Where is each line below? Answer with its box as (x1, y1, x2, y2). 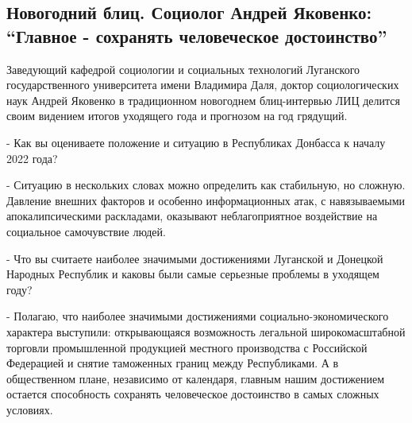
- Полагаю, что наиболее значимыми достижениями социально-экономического (6, 308, 389, 324)
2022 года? (6, 149, 58, 166)
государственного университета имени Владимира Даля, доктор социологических (6, 76, 399, 93)
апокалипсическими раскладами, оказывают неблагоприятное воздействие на (6, 208, 378, 224)
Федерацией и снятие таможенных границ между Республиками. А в (6, 355, 339, 371)
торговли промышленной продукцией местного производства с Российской (6, 339, 368, 355)
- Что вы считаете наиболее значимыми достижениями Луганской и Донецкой (6, 250, 383, 266)
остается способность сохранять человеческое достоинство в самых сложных (6, 386, 379, 402)
